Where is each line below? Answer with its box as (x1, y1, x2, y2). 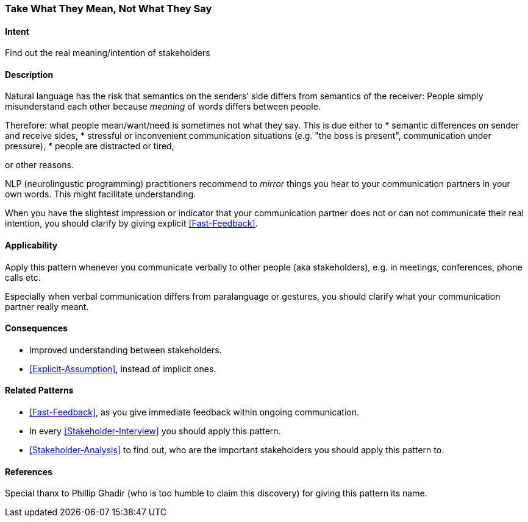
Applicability (5, 240, 58, 251)
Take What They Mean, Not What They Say (5, 2, 212, 15)
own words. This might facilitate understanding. (5, 189, 196, 200)
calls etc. (5, 272, 41, 283)
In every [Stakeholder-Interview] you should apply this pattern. (29, 426, 281, 437)
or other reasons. (5, 160, 74, 171)
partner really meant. (5, 301, 89, 312)
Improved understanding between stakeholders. (29, 344, 222, 355)
